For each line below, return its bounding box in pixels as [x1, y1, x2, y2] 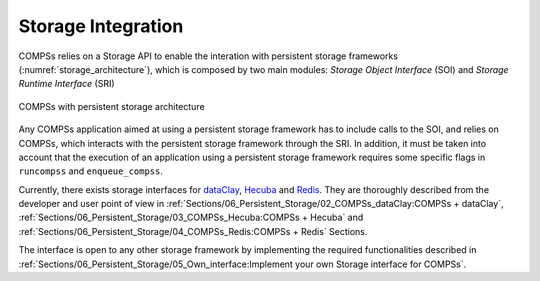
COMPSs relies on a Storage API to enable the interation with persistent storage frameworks [18, 50, 399, 62]
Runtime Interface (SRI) [18, 78, 115, 90]
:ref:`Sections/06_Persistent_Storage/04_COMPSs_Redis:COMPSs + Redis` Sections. [18, 225, 368, 237]
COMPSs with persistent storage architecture [18, 100, 205, 112]
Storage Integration [18, 15, 184, 37]
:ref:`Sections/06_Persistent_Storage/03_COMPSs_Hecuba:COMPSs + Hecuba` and [18, 211, 364, 224]
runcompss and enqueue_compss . [18, 165, 164, 177]
